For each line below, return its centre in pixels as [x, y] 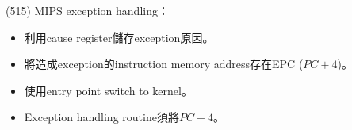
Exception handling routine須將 [101, 117]
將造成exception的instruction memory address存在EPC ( [164, 64]
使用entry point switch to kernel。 [108, 90]
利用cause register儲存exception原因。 [119, 37]
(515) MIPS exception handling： [87, 10]
